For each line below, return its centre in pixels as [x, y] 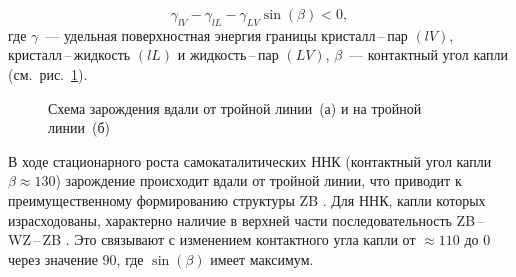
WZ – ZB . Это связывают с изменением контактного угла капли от [212, 239]
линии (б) [79, 127]
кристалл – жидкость [69, 54]
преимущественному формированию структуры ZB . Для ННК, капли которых [247, 199]
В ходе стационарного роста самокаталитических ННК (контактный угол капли [250, 160]
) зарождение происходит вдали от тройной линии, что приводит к [258, 180]
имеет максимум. [262, 258]
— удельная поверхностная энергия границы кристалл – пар [226, 34]
